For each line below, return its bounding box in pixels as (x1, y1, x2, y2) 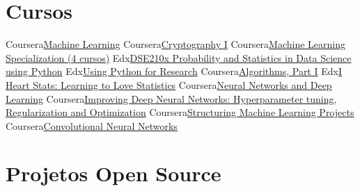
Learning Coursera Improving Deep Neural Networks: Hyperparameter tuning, (6, 91, 337, 106)
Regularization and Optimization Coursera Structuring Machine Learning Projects (6, 105, 354, 119)
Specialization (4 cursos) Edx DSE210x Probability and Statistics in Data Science (6, 50, 352, 65)
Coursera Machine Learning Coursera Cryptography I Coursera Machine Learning (6, 37, 346, 51)
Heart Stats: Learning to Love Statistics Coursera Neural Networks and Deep (6, 77, 332, 92)
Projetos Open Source (6, 159, 221, 188)
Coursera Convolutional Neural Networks (6, 118, 178, 133)
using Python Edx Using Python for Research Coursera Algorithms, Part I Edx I (6, 64, 342, 78)
